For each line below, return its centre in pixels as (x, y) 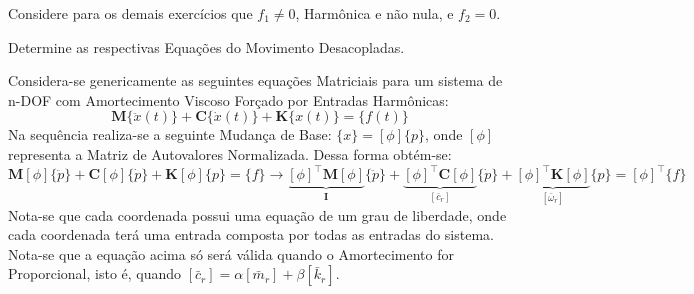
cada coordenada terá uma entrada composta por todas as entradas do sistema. (251, 234)
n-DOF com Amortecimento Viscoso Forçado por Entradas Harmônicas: (228, 99)
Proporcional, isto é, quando (95, 273)
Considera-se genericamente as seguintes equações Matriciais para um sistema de (255, 80)
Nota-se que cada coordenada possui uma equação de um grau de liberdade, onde (257, 214)
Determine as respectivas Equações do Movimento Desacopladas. (206, 46)
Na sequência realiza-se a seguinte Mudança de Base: (170, 134)
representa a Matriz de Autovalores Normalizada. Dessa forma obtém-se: (230, 153)
